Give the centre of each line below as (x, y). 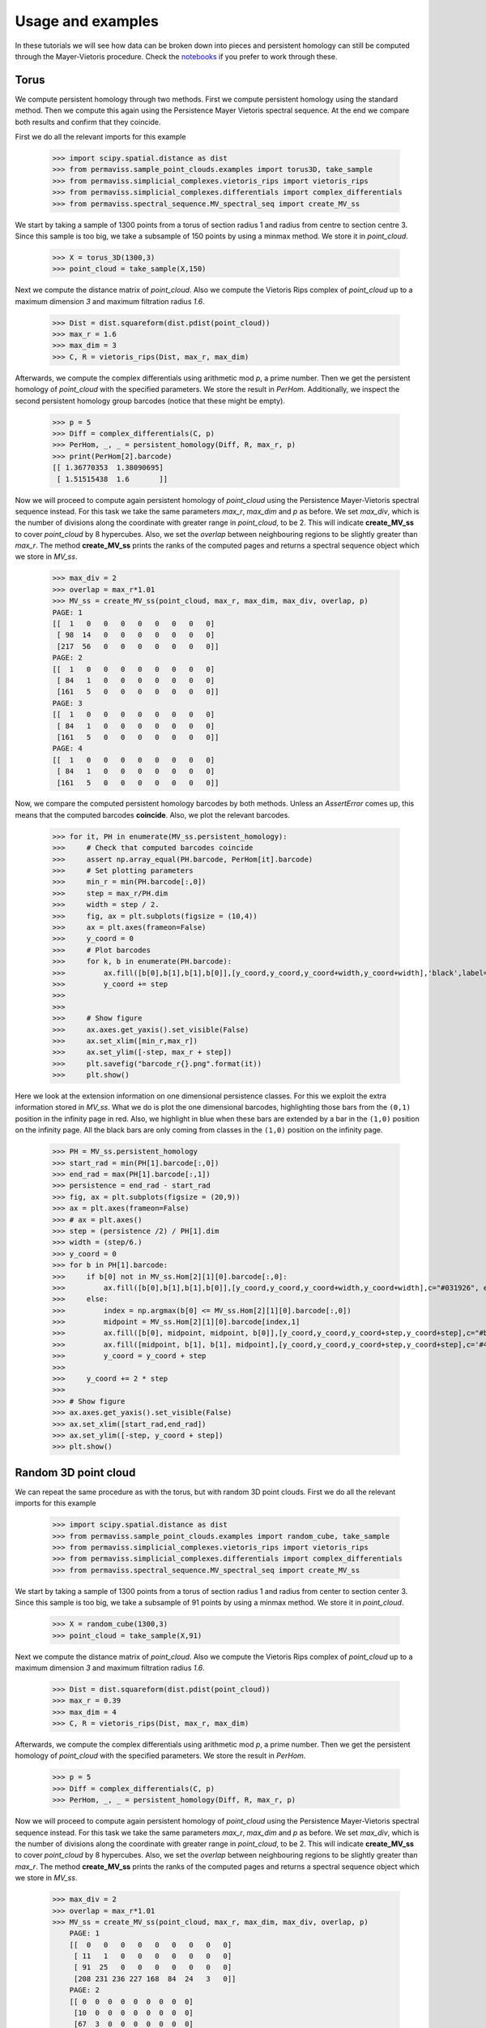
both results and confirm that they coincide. (88, 122)
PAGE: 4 (67, 749)
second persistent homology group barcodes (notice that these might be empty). (150, 401)
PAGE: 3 (67, 703)
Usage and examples (87, 21)
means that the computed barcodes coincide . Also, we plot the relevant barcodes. (153, 814)
